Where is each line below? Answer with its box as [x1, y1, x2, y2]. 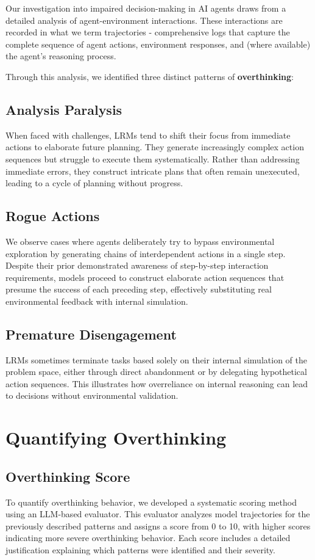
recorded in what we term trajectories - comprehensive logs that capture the [5, 26, 290, 38]
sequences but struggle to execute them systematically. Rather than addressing [5, 152, 300, 165]
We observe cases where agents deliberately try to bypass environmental [5, 235, 275, 247]
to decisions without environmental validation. [5, 389, 179, 402]
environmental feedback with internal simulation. [5, 294, 188, 307]
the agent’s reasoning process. [5, 49, 116, 62]
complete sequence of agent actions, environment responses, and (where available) [5, 37, 311, 50]
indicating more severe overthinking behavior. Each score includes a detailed [5, 531, 291, 544]
